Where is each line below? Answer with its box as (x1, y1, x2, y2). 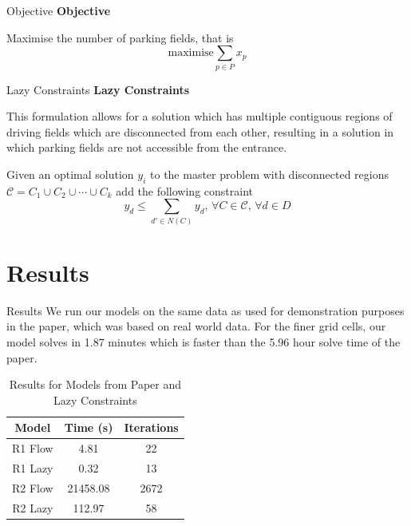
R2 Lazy (12, 499, 53, 516)
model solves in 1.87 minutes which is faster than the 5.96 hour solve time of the (6, 333, 401, 350)
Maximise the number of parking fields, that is (6, 29, 234, 45)
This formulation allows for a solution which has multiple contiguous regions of (6, 108, 393, 125)
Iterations (124, 419, 179, 436)
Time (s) (64, 419, 113, 436)
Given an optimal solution (6, 165, 134, 182)
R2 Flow (12, 479, 53, 496)
